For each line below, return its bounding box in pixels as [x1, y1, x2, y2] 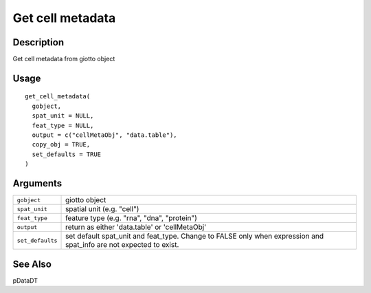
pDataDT [12, 276, 38, 285]
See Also [12, 258, 52, 270]
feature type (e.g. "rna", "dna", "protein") [65, 213, 197, 223]
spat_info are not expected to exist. [65, 240, 179, 250]
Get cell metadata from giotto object [12, 55, 115, 63]
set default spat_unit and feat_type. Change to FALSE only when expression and [65, 231, 324, 241]
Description [12, 36, 65, 48]
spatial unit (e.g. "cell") [65, 204, 139, 214]
